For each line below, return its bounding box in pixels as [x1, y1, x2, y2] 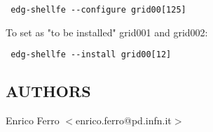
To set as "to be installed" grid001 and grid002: [6, 24, 208, 39]
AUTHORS [6, 80, 91, 102]
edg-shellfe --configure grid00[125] [11, 5, 186, 15]
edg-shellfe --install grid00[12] [11, 50, 172, 60]
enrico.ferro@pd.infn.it [76, 113, 172, 128]
